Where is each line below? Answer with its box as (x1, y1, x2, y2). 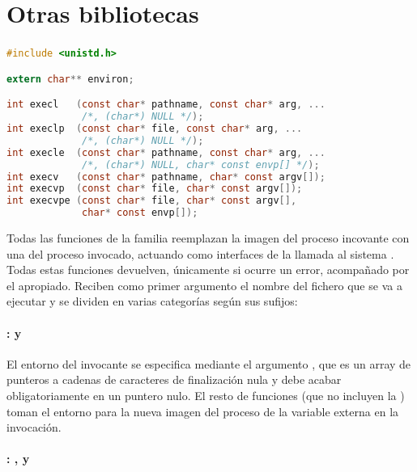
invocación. (6, 419, 62, 436)
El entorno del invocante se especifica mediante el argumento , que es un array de (6, 355, 411, 372)
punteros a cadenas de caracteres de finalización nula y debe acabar (6, 371, 342, 388)
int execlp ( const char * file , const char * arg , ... (6, 123, 303, 135)
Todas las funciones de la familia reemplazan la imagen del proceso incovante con (6, 230, 410, 247)
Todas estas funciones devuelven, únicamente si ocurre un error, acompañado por (6, 261, 410, 278)
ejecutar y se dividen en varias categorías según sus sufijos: (6, 293, 298, 310)
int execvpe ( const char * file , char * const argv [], (6, 195, 297, 207)
